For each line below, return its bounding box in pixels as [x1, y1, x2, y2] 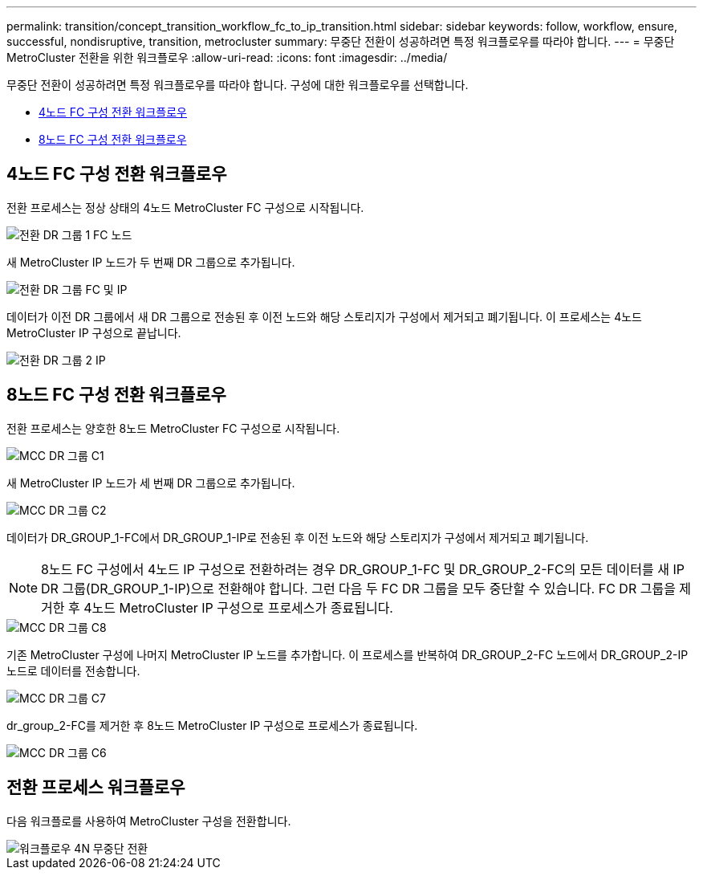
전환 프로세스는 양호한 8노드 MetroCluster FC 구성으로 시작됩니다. [6, 421, 340, 435]
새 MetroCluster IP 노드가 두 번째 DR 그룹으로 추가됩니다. [6, 255, 295, 269]
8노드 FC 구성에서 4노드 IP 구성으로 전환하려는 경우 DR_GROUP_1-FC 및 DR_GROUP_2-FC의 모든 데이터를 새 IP [41, 560, 685, 577]
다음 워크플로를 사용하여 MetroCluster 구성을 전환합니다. [6, 813, 291, 828]
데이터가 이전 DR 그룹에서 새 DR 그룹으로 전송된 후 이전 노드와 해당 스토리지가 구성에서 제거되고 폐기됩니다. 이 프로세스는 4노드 [6, 309, 642, 324]
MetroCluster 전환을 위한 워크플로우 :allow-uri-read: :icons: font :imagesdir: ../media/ [6, 51, 448, 64]
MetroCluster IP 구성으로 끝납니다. [6, 325, 181, 340]
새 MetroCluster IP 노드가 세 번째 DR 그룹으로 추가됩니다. [6, 475, 295, 490]
